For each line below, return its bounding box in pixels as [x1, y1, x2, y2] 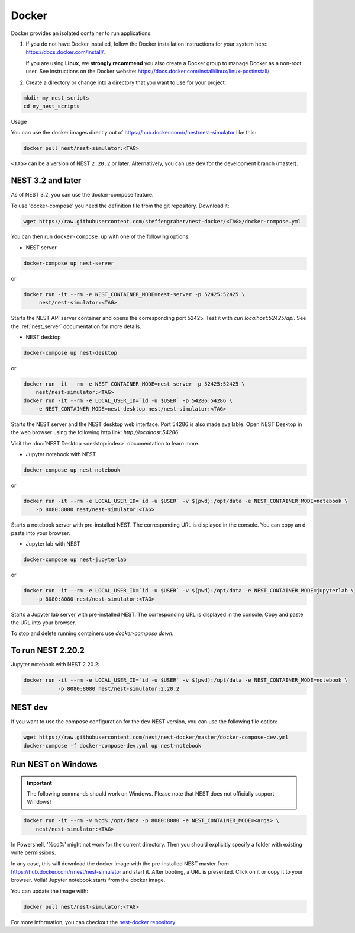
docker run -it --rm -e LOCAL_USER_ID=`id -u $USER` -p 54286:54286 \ [23, 397, 233, 404]
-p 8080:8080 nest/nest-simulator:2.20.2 [57, 685, 180, 692]
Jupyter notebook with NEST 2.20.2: [11, 661, 100, 668]
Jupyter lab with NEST [25, 540, 80, 547]
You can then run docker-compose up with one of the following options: [11, 233, 191, 240]
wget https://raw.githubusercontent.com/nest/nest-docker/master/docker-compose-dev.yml [23, 734, 289, 740]
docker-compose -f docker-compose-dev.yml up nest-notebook [23, 742, 202, 749]
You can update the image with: [11, 887, 88, 894]
